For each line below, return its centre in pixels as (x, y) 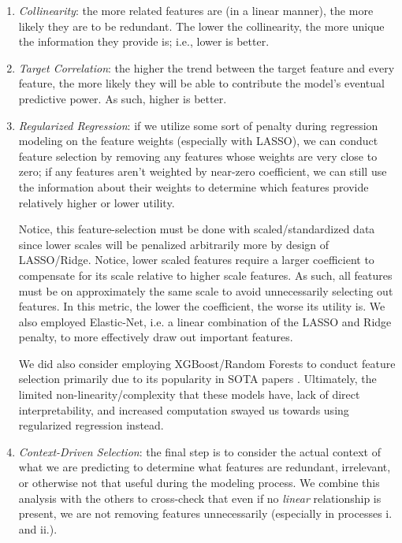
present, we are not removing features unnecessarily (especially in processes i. (205, 513)
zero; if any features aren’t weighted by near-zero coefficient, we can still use (203, 171)
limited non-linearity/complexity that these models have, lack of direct (189, 394)
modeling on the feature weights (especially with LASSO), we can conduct (198, 141)
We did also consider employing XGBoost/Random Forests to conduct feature (207, 363)
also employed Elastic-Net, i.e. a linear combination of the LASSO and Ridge (205, 321)
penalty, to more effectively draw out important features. (156, 337)
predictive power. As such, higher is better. (123, 98)
